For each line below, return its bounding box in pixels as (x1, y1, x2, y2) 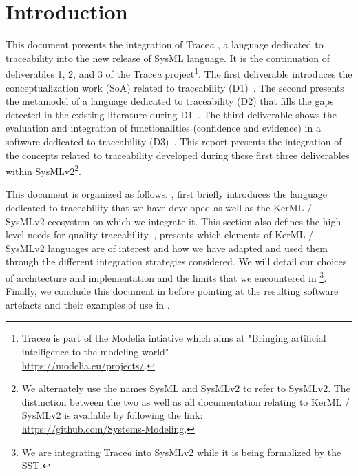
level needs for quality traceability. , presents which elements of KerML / (6, 227, 314, 242)
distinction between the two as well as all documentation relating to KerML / (21, 394, 350, 408)
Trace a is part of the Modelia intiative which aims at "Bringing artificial (21, 331, 326, 345)
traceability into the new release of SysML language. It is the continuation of (6, 50, 330, 65)
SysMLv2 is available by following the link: (21, 408, 203, 422)
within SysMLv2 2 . (6, 162, 81, 178)
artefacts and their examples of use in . (6, 297, 170, 311)
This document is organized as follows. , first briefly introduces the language (6, 187, 327, 201)
